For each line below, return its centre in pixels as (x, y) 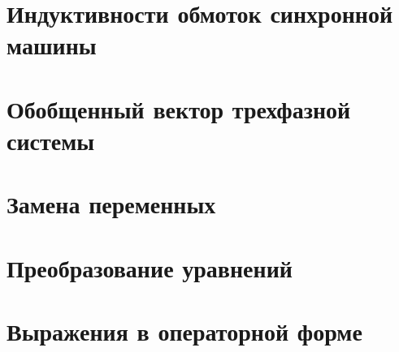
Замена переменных (111, 204)
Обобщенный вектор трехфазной (179, 108)
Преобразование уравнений (150, 267)
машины (52, 45)
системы (51, 140)
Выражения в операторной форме (184, 331)
